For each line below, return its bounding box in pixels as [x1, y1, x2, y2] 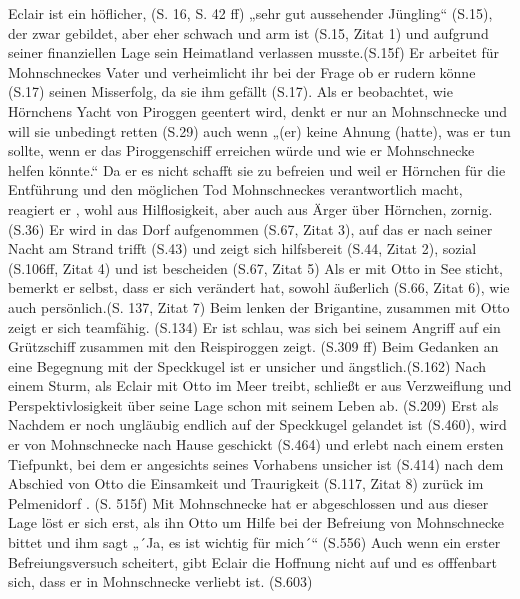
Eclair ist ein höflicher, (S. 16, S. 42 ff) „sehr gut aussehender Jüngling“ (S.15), [8, 3, 493, 23]
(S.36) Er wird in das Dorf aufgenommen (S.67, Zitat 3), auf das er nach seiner [8, 218, 493, 239]
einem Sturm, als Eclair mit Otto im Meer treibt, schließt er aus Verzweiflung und [8, 375, 512, 396]
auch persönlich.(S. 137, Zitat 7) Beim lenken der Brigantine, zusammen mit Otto [8, 296, 510, 317]
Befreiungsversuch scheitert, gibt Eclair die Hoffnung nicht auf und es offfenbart [8, 551, 497, 572]
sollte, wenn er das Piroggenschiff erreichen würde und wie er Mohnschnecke [8, 140, 475, 161]
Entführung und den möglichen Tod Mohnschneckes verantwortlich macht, [8, 179, 463, 200]
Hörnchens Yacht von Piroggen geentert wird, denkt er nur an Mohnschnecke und [8, 100, 508, 121]
